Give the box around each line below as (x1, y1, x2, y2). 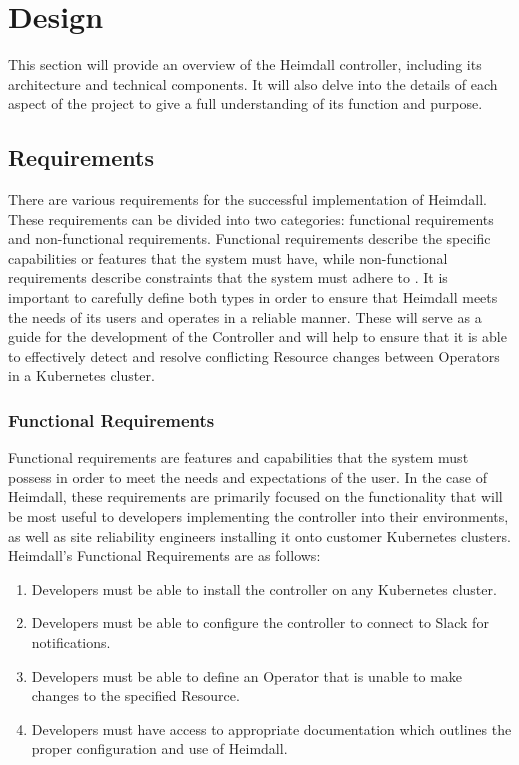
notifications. (31, 632, 111, 653)
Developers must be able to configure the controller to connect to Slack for (31, 612, 489, 633)
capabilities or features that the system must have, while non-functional (8, 247, 448, 268)
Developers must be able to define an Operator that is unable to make (31, 665, 463, 686)
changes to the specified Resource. (31, 685, 240, 706)
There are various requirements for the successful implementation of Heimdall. (8, 189, 487, 210)
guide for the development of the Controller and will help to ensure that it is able (8, 326, 507, 347)
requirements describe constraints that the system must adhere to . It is (8, 267, 448, 288)
